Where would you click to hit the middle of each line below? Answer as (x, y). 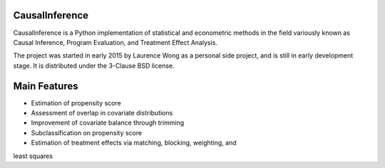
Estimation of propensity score (76, 103)
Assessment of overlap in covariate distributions (102, 112)
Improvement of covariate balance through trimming (108, 123)
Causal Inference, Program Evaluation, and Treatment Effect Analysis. (115, 42)
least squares (33, 156)
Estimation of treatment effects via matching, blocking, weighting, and (134, 143)
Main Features (46, 86)
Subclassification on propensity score (87, 132)
